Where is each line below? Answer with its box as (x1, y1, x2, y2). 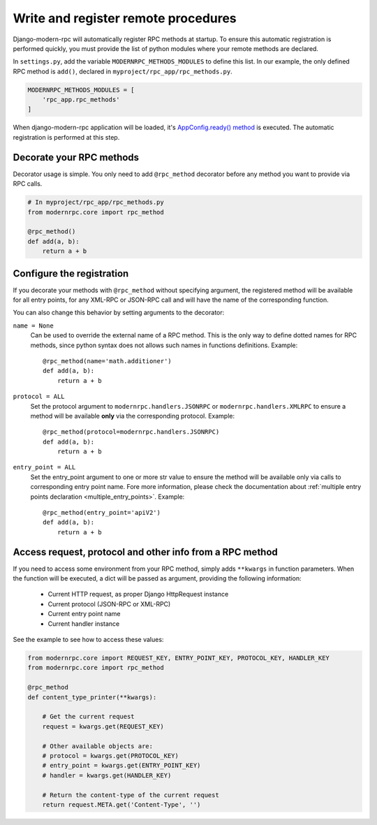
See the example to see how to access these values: (13, 636, 164, 644)
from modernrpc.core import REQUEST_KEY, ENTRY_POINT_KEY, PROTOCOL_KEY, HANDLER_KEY (27, 654, 330, 662)
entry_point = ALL (13, 463, 76, 472)
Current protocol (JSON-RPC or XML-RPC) (47, 599, 171, 608)
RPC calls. (13, 180, 43, 188)
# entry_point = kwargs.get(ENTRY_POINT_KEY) (42, 761, 201, 770)
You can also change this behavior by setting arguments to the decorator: (13, 308, 225, 317)
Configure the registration (13, 268, 129, 279)
